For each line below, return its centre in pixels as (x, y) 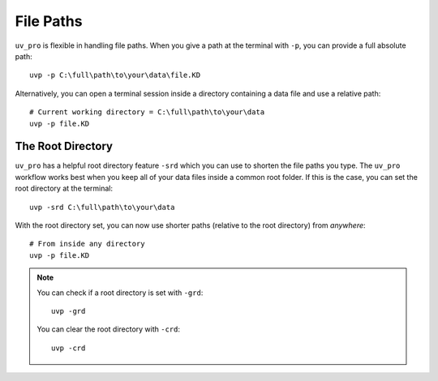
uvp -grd (69, 311)
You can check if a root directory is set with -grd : (120, 293)
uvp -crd (69, 348)
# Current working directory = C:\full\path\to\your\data (147, 112)
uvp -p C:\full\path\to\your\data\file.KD (115, 75)
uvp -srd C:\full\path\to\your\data (102, 207)
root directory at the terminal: (64, 188)
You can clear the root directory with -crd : (109, 329)
